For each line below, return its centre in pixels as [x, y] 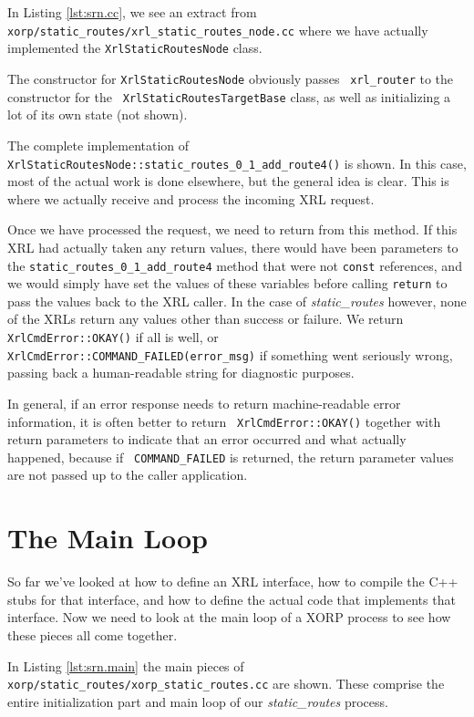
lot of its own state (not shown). [98, 114]
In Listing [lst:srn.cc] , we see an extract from [132, 12]
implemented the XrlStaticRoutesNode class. [135, 48]
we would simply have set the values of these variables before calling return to [227, 283]
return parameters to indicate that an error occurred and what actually [207, 439]
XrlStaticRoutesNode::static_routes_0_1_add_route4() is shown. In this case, [237, 163]
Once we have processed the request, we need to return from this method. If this [232, 229]
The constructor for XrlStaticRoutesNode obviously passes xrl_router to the [231, 78]
